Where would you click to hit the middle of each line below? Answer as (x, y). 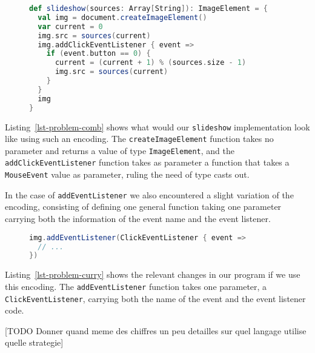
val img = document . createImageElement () (122, 17)
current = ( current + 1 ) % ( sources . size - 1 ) (151, 63)
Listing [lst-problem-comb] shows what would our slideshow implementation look (157, 126)
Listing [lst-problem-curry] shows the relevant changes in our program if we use (153, 274)
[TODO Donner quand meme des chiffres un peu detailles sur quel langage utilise (156, 330)
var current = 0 (70, 26)
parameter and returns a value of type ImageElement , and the (120, 150)
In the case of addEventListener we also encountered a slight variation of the (149, 194)
